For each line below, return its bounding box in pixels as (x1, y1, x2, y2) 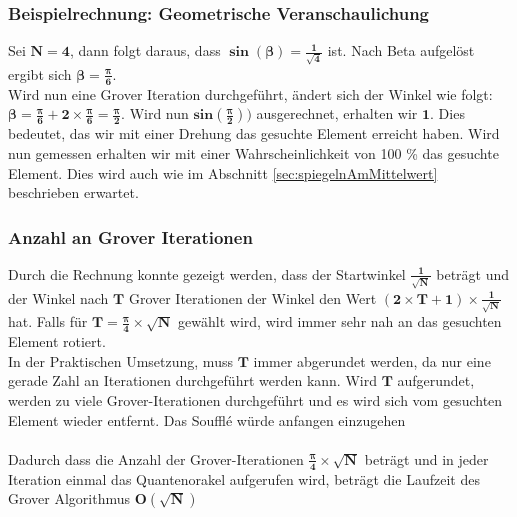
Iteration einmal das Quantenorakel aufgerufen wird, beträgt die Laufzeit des (8, 468, 480, 489)
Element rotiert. (8, 331, 106, 352)
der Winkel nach (8, 287, 109, 308)
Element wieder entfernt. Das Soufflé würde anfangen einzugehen (8, 409, 406, 430)
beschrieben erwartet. (8, 182, 139, 203)
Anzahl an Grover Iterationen (8, 224, 253, 249)
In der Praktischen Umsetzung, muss (8, 350, 233, 371)
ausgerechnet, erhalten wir (256, 103, 418, 124)
